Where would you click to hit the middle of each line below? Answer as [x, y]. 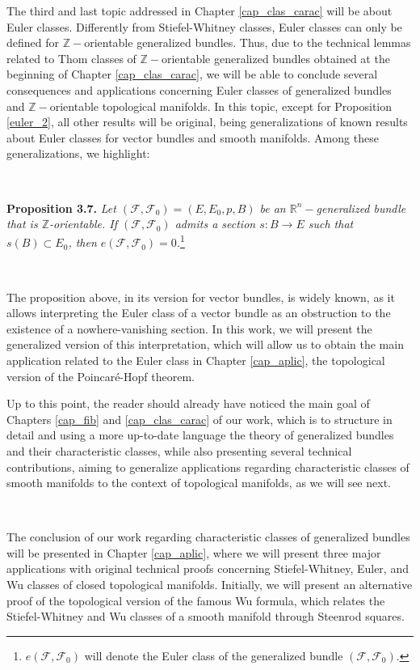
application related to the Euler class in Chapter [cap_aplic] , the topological [196, 360]
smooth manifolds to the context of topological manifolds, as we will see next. [199, 483]
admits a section [215, 224]
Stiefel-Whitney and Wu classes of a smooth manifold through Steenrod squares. [206, 616]
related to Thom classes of [71, 58]
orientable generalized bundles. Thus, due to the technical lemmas [248, 42]
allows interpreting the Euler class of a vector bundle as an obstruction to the [199, 313]
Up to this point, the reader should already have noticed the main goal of [188, 403]
